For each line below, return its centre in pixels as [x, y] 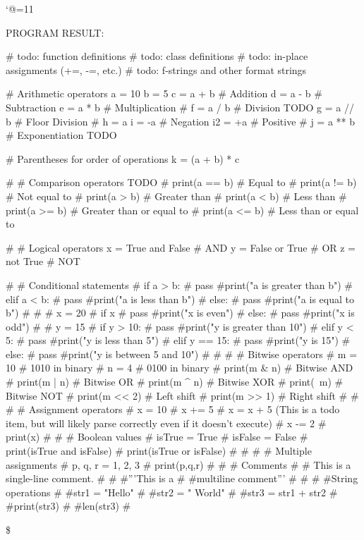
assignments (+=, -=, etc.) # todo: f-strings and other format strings [156, 69]
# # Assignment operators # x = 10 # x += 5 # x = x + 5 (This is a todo [173, 409]
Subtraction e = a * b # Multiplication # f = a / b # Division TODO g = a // [180, 107]
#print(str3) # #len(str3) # [68, 506]
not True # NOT [43, 261]
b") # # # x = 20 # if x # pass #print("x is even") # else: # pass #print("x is [180, 313]
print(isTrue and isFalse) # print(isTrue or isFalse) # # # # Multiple [159, 451]
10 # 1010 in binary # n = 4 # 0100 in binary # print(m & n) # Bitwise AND [180, 368]
